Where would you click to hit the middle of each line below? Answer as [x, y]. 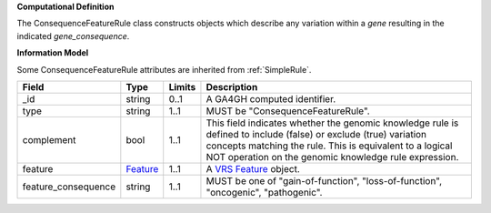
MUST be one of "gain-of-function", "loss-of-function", [324, 180]
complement [49, 139]
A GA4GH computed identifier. [271, 98]
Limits [182, 86]
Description [232, 86]
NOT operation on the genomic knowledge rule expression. [332, 157]
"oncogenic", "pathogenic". [264, 192]
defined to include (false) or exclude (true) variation [316, 134]
